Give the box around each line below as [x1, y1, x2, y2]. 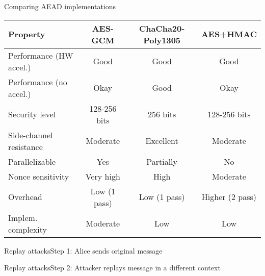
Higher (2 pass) [201, 191, 257, 203]
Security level [8, 108, 56, 120]
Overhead [8, 191, 42, 203]
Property [8, 28, 45, 40]
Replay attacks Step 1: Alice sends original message [4, 245, 163, 256]
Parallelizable [8, 155, 56, 167]
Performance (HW [8, 49, 73, 61]
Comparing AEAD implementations [4, 1, 116, 11]
